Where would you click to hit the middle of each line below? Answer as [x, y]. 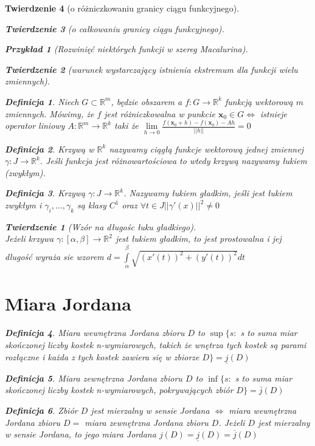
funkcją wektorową [259, 101]
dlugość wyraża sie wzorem [54, 256]
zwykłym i [23, 205]
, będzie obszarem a [147, 101]
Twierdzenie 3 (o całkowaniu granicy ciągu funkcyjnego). [115, 28]
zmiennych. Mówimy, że [50, 113]
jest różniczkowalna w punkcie [160, 113]
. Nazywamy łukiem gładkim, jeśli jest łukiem [208, 193]
